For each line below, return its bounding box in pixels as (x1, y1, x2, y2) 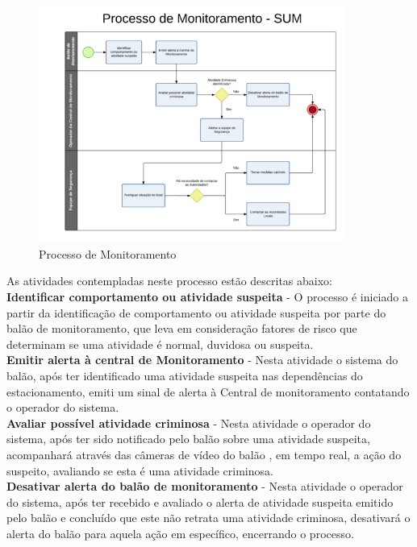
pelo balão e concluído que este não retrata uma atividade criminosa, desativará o (6, 509, 411, 526)
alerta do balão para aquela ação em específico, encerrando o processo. (6, 524, 354, 541)
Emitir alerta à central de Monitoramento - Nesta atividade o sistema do (6, 351, 398, 368)
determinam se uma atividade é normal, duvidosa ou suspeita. (6, 335, 314, 352)
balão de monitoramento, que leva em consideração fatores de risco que (6, 320, 357, 337)
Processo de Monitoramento (39, 245, 177, 262)
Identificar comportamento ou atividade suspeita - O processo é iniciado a (6, 288, 408, 305)
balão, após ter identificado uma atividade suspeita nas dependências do (6, 367, 363, 384)
